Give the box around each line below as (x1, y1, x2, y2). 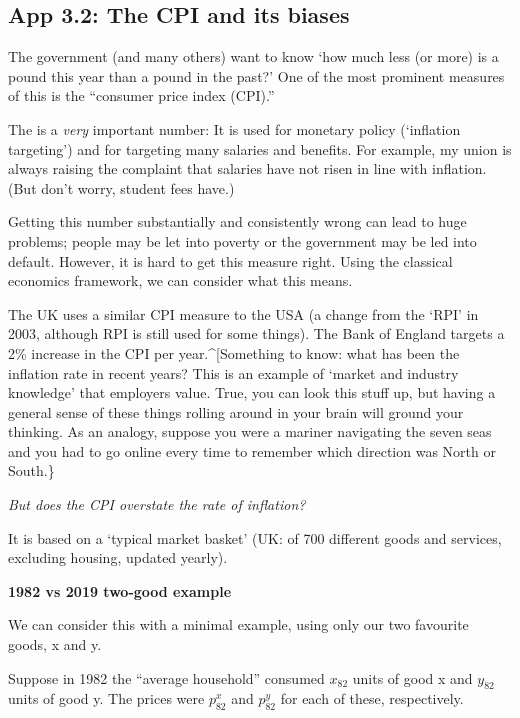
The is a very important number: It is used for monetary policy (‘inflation (8, 118, 461, 139)
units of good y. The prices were (8, 688, 205, 709)
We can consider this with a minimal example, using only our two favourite (8, 614, 469, 635)
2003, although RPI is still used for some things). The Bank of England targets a (8, 323, 505, 344)
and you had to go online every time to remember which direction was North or (8, 440, 496, 461)
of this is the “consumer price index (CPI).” (8, 85, 275, 106)
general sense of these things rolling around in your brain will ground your (8, 401, 464, 422)
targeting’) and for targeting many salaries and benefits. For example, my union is (8, 138, 512, 159)
